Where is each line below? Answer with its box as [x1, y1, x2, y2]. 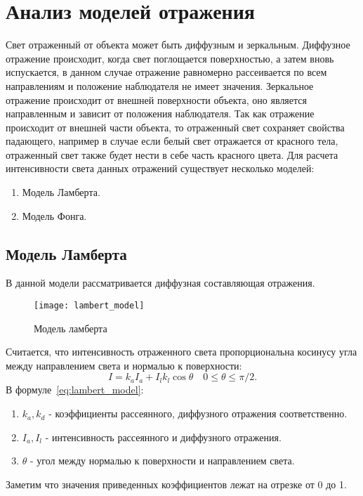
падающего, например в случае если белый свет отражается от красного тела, [6, 133, 338, 148]
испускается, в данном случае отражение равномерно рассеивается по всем [6, 65, 327, 79]
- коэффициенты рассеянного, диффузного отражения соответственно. [48, 406, 348, 421]
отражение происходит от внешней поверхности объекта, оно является [6, 92, 307, 107]
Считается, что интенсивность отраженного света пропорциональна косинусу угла [6, 344, 357, 359]
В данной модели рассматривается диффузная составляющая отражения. [6, 275, 315, 290]
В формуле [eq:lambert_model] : [6, 382, 144, 397]
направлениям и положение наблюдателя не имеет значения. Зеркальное [6, 78, 314, 93]
